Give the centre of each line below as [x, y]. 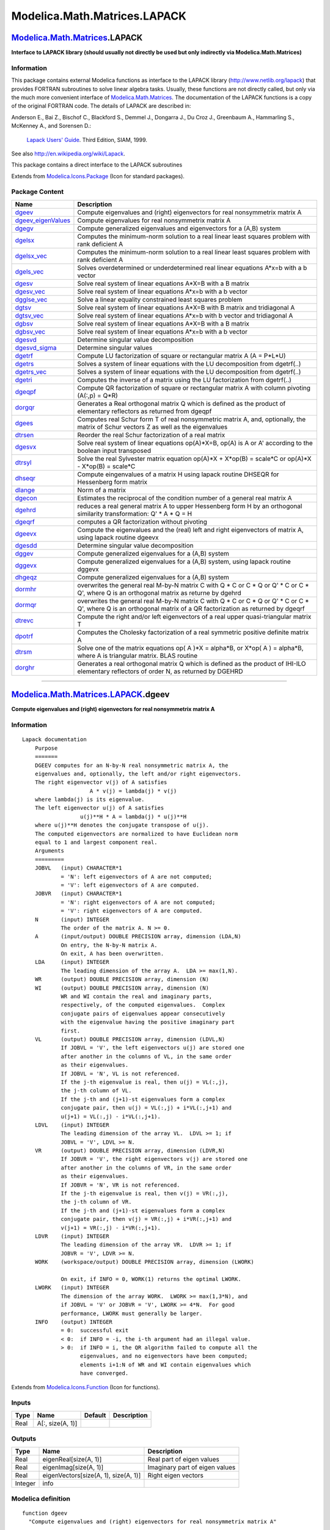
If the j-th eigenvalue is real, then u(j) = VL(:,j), [145, 1082]
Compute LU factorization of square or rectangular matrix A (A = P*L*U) [182, 356]
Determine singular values [115, 348]
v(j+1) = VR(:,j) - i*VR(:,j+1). [111, 1228]
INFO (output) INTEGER [74, 1322]
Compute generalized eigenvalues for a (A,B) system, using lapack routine [184, 561]
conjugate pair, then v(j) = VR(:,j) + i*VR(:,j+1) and [146, 1219]
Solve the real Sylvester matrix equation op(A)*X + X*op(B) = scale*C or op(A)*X [194, 458]
